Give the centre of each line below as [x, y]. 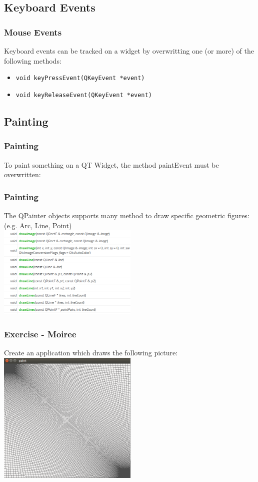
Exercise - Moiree [40, 334]
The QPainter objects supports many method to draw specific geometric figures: [127, 215]
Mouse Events [33, 32]
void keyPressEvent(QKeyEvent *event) [80, 78]
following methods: [33, 60]
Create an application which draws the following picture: [91, 353]
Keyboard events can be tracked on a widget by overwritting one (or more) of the [129, 51]
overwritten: [22, 174]
